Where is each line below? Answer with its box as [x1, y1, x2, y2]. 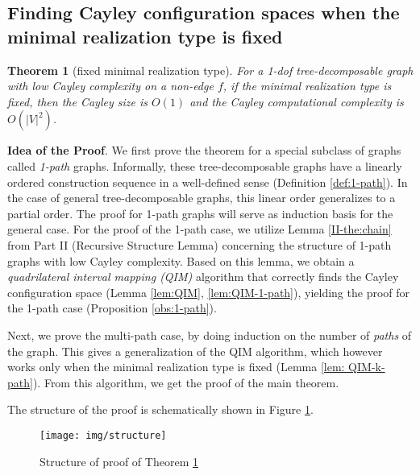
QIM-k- [348, 358, 385, 375]
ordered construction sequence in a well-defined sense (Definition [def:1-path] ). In [7, 173, 408, 190]
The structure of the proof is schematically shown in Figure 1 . [7, 401, 314, 418]
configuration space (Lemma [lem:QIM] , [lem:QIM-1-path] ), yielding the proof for [7, 283, 410, 300]
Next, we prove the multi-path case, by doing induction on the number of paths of [7, 326, 412, 343]
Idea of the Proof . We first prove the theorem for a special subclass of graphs [7, 142, 401, 159]
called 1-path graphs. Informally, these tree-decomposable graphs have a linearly [7, 157, 402, 174]
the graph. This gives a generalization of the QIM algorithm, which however [7, 342, 383, 359]
